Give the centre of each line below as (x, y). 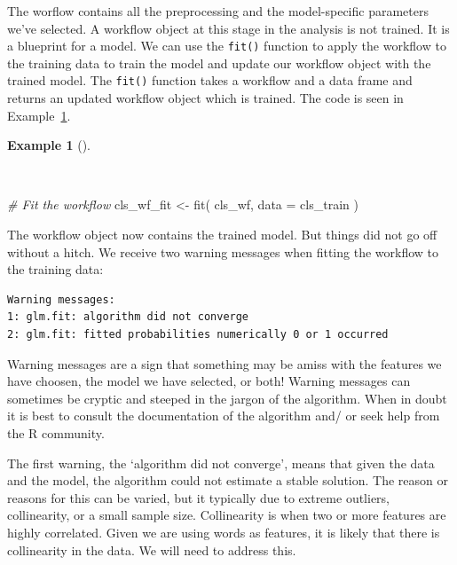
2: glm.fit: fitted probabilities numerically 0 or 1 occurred (198, 335)
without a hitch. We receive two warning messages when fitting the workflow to (223, 251)
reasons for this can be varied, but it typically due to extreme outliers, (199, 497)
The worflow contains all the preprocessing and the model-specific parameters (218, 11)
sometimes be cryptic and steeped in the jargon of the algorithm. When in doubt (227, 398)
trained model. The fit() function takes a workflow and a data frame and (210, 80)
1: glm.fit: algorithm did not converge (128, 317)
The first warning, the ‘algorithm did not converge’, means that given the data (221, 463)
